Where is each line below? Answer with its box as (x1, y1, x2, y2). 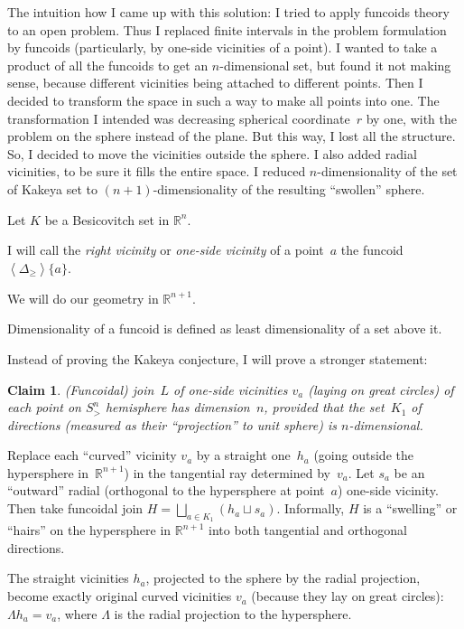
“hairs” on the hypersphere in (7, 521, 172, 540)
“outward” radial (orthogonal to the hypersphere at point (7, 481, 325, 500)
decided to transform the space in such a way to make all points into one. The (7, 90, 440, 109)
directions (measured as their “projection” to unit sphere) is (7, 415, 337, 434)
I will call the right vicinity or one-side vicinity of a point (7, 240, 324, 259)
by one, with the (366, 108, 458, 127)
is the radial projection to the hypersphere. (114, 604, 352, 623)
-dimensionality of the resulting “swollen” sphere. (153, 179, 425, 198)
